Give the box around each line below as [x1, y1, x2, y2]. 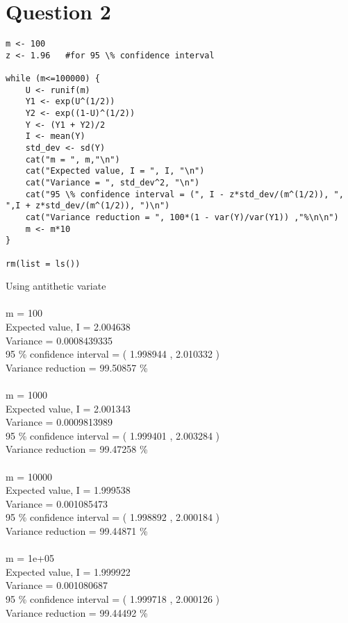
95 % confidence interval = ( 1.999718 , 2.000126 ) [6, 591, 220, 606]
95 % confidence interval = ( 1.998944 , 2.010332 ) [6, 347, 220, 361]
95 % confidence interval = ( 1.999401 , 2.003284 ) [6, 428, 220, 442]
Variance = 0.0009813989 [6, 415, 113, 429]
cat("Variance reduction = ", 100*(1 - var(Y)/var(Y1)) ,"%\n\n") [25, 212, 339, 222]
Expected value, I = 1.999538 [6, 483, 131, 497]
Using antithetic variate [6, 279, 106, 293]
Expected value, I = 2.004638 [6, 319, 131, 334]
